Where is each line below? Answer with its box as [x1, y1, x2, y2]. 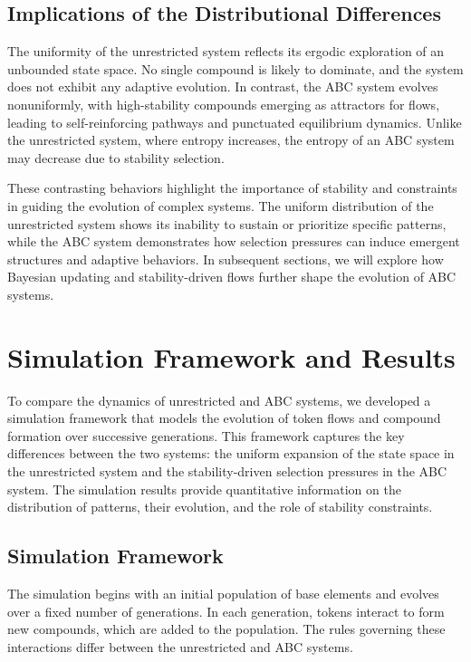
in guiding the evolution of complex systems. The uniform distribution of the [7, 196, 434, 215]
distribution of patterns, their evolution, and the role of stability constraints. [7, 497, 433, 516]
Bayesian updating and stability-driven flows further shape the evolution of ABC [7, 267, 457, 286]
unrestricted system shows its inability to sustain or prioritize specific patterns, [7, 214, 447, 233]
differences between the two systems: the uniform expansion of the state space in [7, 444, 455, 463]
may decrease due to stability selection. [7, 148, 225, 167]
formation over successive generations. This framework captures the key [7, 426, 405, 445]
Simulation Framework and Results [7, 338, 456, 375]
